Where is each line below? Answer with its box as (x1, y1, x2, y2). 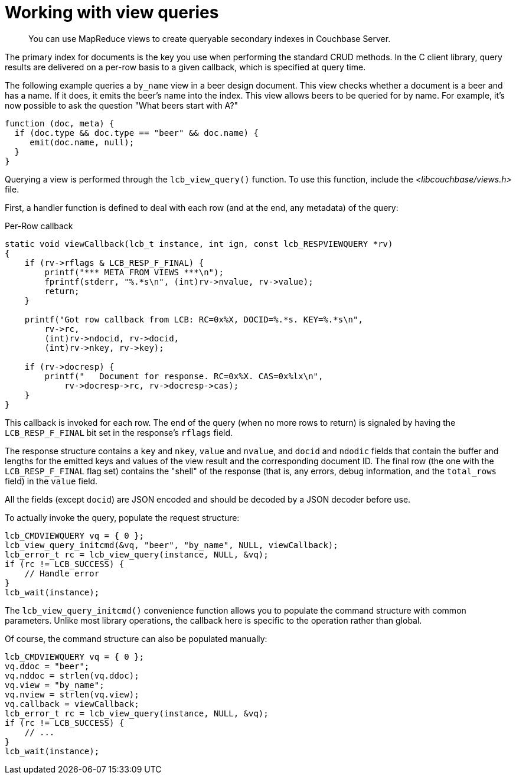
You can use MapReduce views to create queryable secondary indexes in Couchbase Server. (28, 33, 391, 44)
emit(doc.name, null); (30, 137, 135, 147)
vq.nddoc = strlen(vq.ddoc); (5, 670, 139, 680)
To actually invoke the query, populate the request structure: (5, 512, 240, 523)
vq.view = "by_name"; (5, 680, 104, 690)
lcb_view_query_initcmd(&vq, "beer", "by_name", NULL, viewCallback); (5, 540, 338, 550)
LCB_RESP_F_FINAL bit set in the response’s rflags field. (5, 427, 233, 438)
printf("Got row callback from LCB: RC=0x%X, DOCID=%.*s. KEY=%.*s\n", (24, 314, 363, 324)
